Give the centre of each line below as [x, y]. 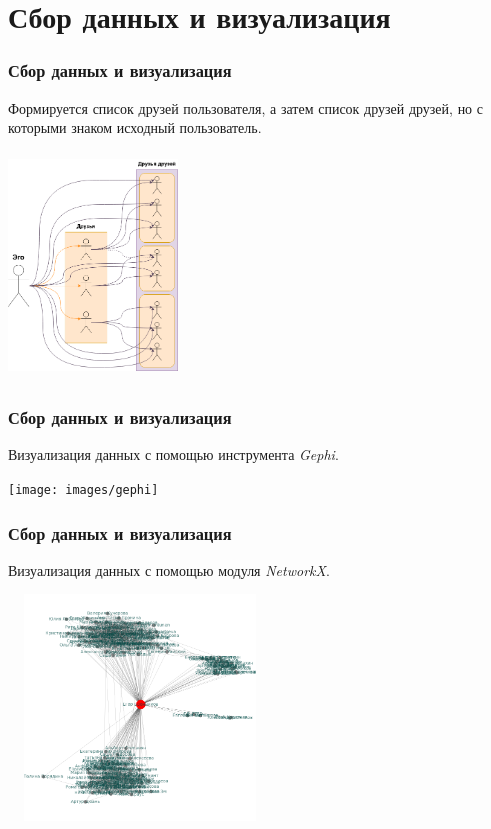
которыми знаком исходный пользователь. [135, 127]
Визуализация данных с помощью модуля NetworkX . [169, 569]
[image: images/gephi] [83, 489]
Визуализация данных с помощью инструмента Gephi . [173, 454]
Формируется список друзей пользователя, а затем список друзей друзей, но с [245, 107]
